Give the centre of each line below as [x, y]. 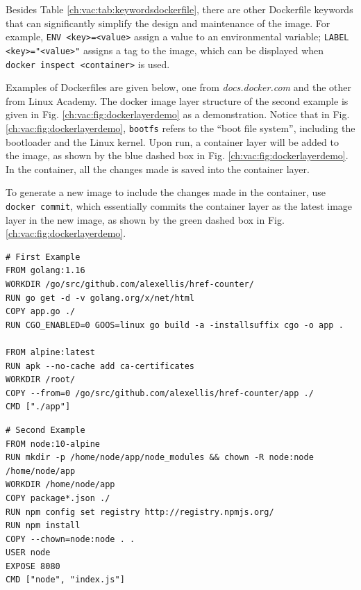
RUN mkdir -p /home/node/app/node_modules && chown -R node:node [160, 458]
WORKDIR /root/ [41, 380]
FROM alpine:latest [50, 352]
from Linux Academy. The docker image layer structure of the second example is [177, 100]
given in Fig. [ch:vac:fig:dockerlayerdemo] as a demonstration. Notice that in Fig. [178, 114]
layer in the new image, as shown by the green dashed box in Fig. [145, 219]
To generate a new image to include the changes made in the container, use [166, 192]
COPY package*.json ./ [58, 498]
